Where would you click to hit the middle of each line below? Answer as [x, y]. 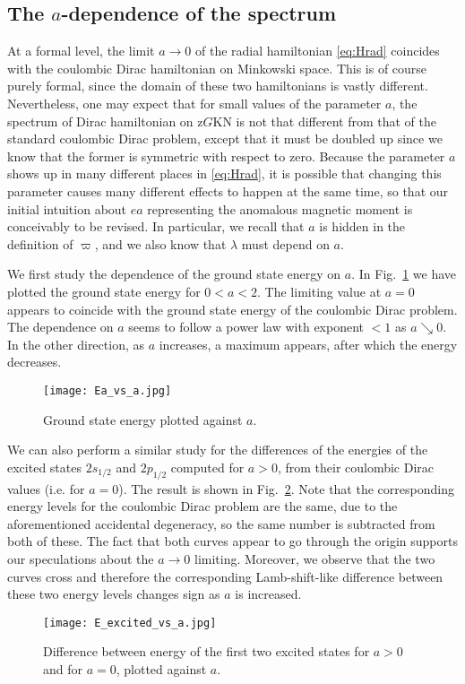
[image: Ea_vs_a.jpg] [108, 390]
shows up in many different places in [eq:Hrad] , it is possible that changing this [224, 173]
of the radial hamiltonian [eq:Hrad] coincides [318, 51]
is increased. [268, 594]
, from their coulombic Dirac [356, 467]
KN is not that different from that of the [324, 121]
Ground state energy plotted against [143, 419]
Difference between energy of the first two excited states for [207, 651]
